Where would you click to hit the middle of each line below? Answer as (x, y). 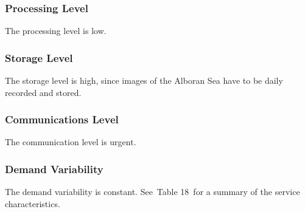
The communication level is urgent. (71, 142)
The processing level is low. (56, 31)
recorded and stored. (43, 92)
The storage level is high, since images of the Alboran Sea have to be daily (144, 80)
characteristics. (33, 203)
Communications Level (62, 119)
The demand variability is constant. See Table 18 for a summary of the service (152, 192)
